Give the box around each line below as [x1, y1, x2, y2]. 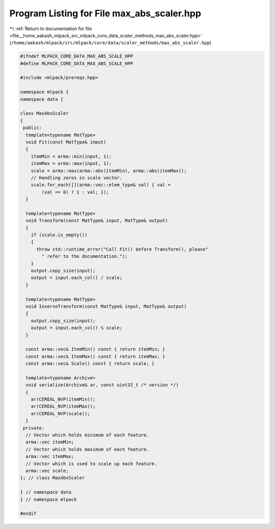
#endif [20, 511, 37, 517]
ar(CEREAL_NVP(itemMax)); [31, 403, 96, 410]
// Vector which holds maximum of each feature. [25, 446, 150, 452]
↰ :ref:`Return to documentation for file [9, 26, 92, 32]
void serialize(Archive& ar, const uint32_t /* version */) [25, 382, 179, 388]
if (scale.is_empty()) [31, 232, 88, 238]
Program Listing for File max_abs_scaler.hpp [9, 8, 201, 19]
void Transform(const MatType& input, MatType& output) [25, 218, 168, 224]
